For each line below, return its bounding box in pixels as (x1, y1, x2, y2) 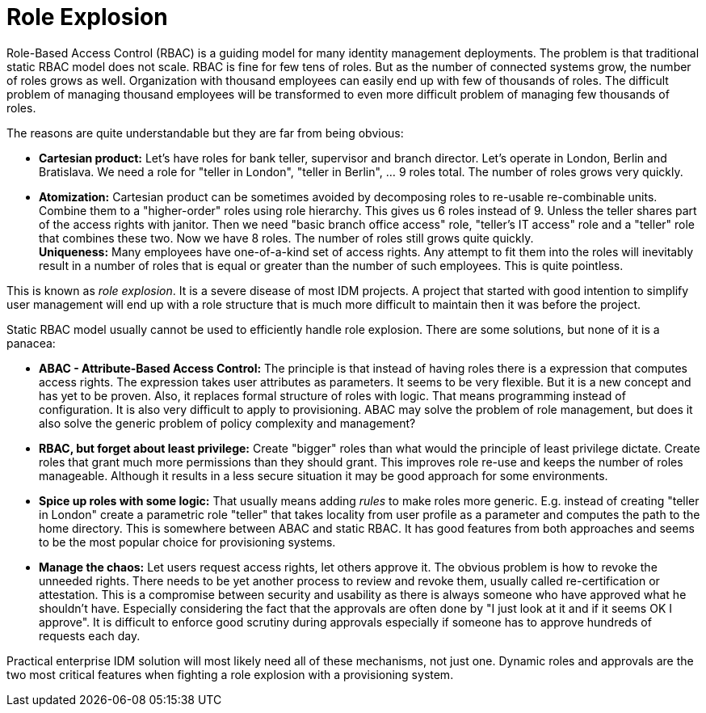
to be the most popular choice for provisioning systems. (39, 534, 336, 549)
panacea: (6, 335, 56, 350)
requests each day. (39, 628, 141, 643)
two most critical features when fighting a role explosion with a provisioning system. (6, 667, 454, 681)
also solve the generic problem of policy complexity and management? (39, 416, 416, 430)
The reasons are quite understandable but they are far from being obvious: (6, 125, 404, 140)
